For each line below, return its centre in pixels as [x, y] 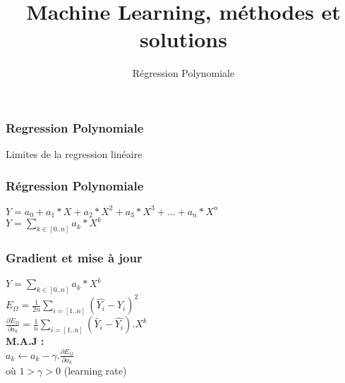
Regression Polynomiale [75, 127]
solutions [183, 39]
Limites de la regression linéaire [74, 154]
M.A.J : [25, 341]
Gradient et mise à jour [74, 258]
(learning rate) [95, 371]
